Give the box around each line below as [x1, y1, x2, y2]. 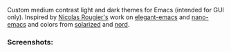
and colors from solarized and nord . [27, 21, 130, 28]
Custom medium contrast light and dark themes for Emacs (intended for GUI [7, 6, 225, 14]
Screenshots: [7, 37, 54, 47]
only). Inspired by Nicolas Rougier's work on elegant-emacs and [7, 13, 190, 21]
